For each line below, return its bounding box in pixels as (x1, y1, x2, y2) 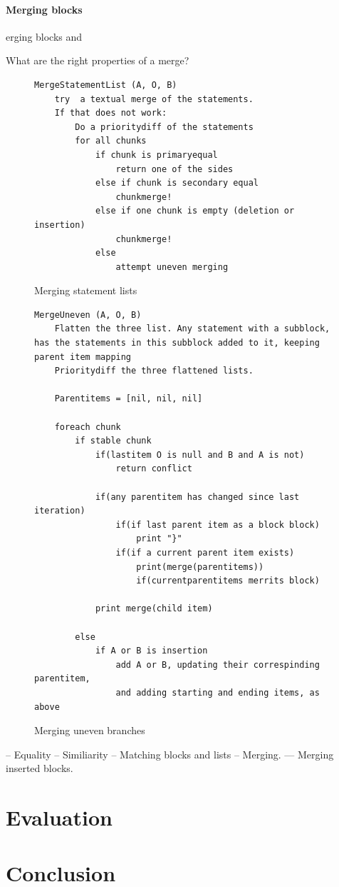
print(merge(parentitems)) (136, 561, 264, 572)
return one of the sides (115, 164, 234, 174)
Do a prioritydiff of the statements (75, 121, 254, 132)
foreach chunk (54, 421, 121, 432)
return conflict (115, 463, 192, 474)
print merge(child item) (95, 603, 213, 614)
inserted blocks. (6, 761, 73, 776)
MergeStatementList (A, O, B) (34, 79, 177, 90)
